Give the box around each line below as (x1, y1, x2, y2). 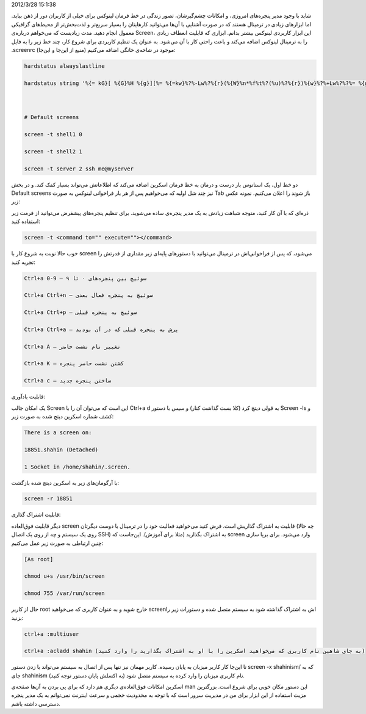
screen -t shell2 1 (24, 148, 82, 155)
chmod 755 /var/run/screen (24, 590, 105, 597)
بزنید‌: (11, 614, 24, 621)
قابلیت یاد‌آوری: (11, 393, 46, 400)
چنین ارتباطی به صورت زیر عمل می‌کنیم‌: (11, 539, 104, 547)
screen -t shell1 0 (24, 131, 82, 138)
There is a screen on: (24, 429, 92, 436)
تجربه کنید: (11, 258, 36, 266)
